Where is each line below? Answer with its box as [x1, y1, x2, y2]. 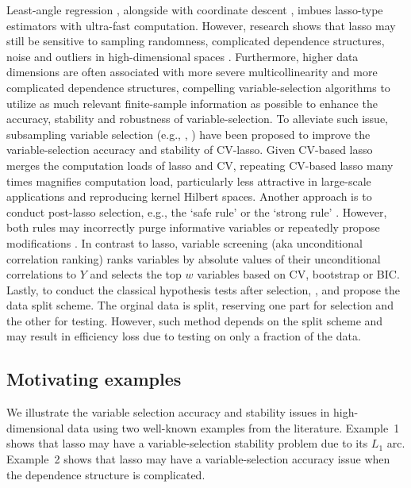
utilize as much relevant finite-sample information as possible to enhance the [6, 94, 378, 111]
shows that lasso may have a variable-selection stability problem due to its [6, 435, 368, 451]
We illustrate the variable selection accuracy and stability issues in [6, 404, 330, 421]
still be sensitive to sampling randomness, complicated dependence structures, [6, 33, 385, 49]
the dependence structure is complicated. [6, 466, 205, 482]
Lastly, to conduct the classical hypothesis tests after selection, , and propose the [6, 281, 401, 298]
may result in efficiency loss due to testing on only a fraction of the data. [6, 328, 361, 344]
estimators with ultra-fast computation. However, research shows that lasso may [6, 17, 396, 33]
